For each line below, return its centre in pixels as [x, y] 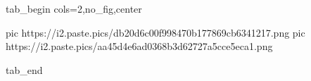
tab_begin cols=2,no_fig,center [74, 8]
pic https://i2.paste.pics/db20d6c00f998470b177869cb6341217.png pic [155, 32]
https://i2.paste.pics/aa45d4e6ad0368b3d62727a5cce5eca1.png [139, 46]
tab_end [24, 69]
